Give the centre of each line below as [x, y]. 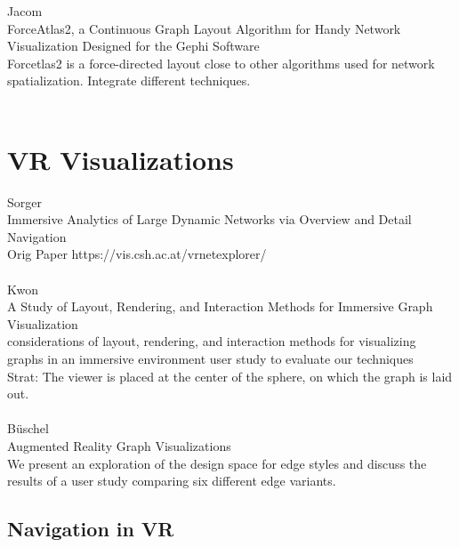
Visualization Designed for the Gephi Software [133, 46]
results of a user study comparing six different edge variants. [172, 481]
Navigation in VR [91, 529]
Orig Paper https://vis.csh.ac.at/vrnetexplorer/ [137, 254]
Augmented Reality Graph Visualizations [119, 446]
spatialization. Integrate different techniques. [129, 80]
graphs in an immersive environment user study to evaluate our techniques [210, 359]
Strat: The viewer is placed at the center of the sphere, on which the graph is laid [230, 376]
